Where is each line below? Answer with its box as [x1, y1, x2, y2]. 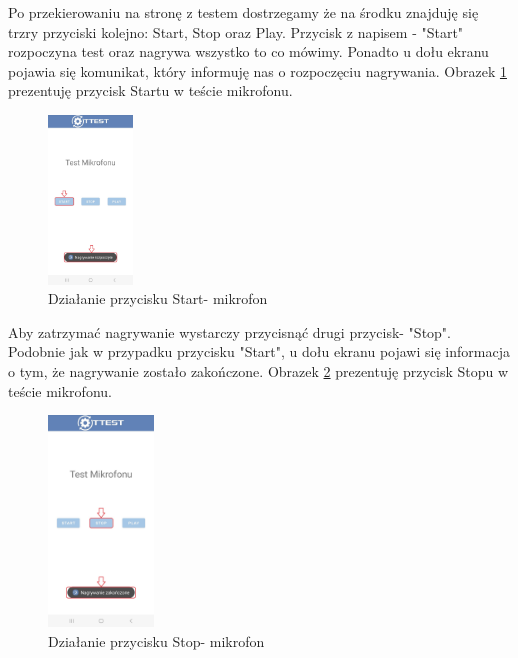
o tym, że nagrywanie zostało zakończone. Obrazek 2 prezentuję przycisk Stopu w [8, 360, 509, 381]
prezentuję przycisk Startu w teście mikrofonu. [8, 80, 293, 101]
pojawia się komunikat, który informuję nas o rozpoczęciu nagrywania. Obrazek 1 [8, 60, 507, 81]
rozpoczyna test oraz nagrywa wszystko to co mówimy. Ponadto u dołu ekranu [8, 41, 489, 62]
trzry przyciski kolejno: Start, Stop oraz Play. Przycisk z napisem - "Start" [8, 21, 464, 42]
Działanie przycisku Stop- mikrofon [48, 630, 265, 651]
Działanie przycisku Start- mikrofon [48, 288, 268, 309]
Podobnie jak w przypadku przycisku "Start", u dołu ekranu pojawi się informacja [8, 341, 510, 362]
